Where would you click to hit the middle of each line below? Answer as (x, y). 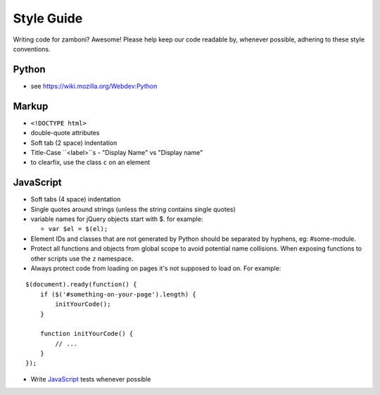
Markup (31, 106)
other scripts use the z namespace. (82, 258)
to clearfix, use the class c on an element (90, 163)
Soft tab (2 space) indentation (74, 143)
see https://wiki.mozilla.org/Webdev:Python (94, 86)
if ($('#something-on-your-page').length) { (118, 294)
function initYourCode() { (87, 334)
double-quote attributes (65, 133)
